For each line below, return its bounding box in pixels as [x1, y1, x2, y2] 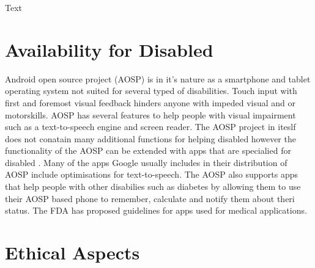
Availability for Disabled [5, 37, 213, 62]
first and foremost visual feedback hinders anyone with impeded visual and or [5, 96, 296, 109]
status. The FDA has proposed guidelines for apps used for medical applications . [5, 204, 307, 217]
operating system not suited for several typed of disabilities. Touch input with [5, 84, 297, 97]
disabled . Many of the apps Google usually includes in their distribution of [5, 156, 287, 168]
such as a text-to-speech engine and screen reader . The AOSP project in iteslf [5, 120, 296, 133]
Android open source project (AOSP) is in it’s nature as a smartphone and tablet [5, 72, 311, 85]
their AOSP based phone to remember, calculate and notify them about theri [5, 192, 295, 205]
